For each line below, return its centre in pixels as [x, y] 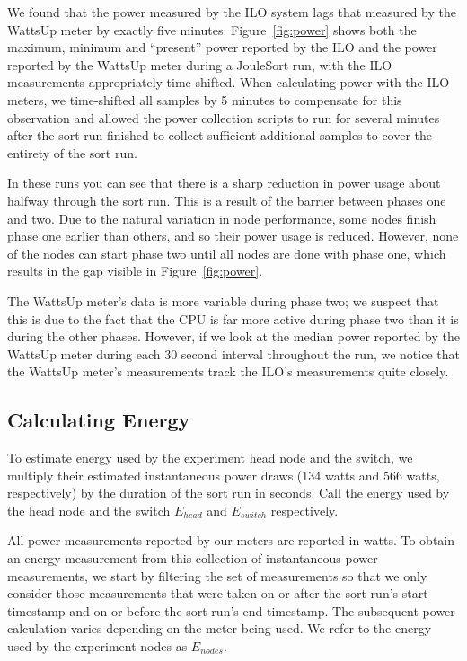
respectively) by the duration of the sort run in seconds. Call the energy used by [229, 493]
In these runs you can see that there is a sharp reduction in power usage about [224, 183]
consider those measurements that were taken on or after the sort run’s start [218, 593]
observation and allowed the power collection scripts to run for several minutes [224, 117]
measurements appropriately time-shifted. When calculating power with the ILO [229, 82]
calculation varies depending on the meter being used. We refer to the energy [220, 628]
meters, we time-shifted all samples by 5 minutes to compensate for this [205, 99]
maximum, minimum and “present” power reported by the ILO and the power [222, 47]
